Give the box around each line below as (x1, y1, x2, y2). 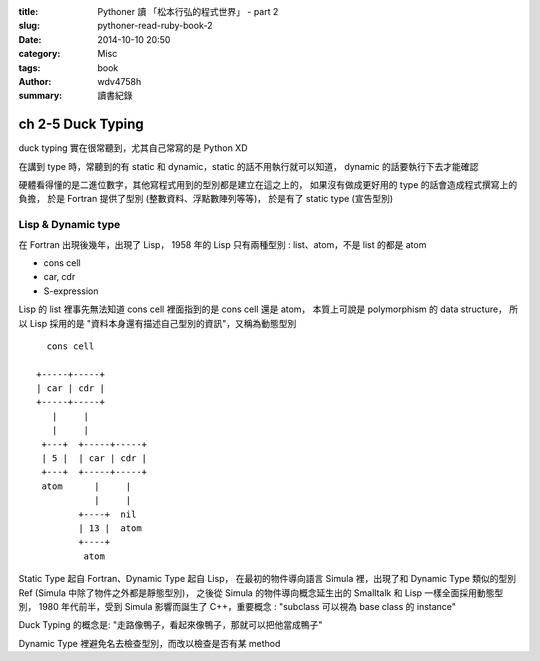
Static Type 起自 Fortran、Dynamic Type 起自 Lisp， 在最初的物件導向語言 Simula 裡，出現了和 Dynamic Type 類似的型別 (18, 573, 517, 585)
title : (18, 6, 39, 17)
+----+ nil (78, 508, 137, 520)
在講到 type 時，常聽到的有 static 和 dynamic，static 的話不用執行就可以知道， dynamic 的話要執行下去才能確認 (18, 160, 479, 172)
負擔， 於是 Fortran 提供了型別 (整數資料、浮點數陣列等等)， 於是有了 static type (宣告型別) (18, 193, 394, 205)
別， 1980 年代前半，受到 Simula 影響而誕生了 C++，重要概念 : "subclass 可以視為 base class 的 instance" (18, 600, 457, 612)
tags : (18, 61, 41, 74)
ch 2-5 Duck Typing (18, 116, 144, 133)
